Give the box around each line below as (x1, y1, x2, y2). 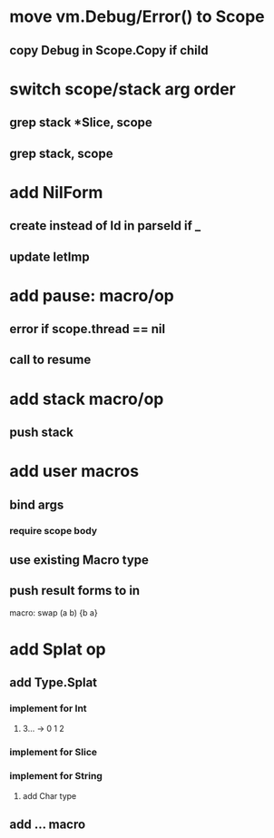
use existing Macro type (9, 552, 150, 567)
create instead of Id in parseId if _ (9, 218, 201, 233)
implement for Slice (9, 745, 98, 758)
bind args (9, 497, 64, 512)
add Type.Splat (9, 675, 98, 691)
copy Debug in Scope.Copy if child (9, 43, 209, 58)
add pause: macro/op (9, 285, 175, 306)
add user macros (9, 461, 139, 482)
